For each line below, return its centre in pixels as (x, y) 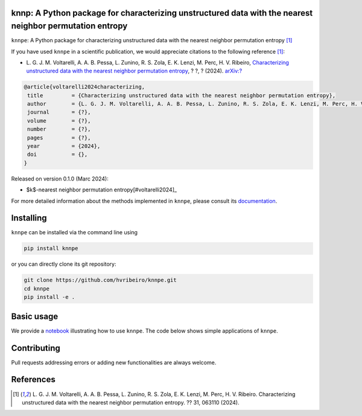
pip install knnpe (51, 248)
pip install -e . (49, 297)
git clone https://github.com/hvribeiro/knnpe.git (100, 280)
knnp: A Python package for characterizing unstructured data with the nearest (162, 13)
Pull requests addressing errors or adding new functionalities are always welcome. (114, 362)
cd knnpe (37, 289)
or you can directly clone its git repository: (64, 264)
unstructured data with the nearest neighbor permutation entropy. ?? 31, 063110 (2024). (131, 402)
